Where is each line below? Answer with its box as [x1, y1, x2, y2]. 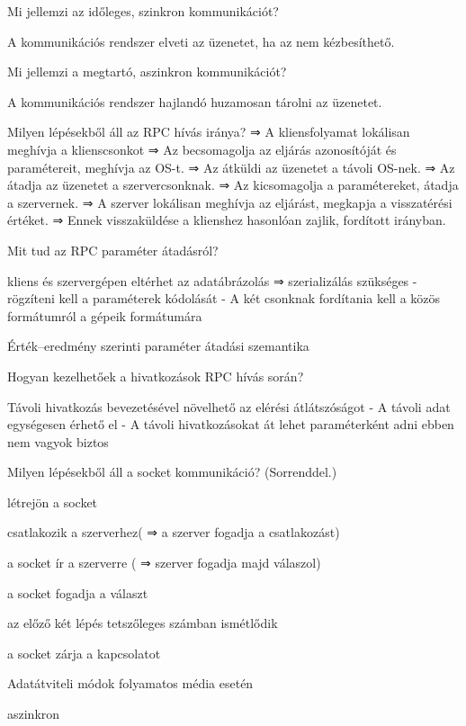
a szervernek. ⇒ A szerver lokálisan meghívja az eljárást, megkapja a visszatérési [7, 193, 453, 211]
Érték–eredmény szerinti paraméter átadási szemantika [7, 336, 309, 355]
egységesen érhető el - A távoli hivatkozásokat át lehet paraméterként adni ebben [7, 415, 454, 434]
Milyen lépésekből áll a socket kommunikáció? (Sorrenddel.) [7, 462, 337, 481]
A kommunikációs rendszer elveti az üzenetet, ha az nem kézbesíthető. [7, 31, 395, 50]
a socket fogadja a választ [7, 583, 148, 602]
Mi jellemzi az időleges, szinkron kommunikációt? [7, 2, 279, 20]
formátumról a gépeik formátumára [7, 306, 202, 325]
